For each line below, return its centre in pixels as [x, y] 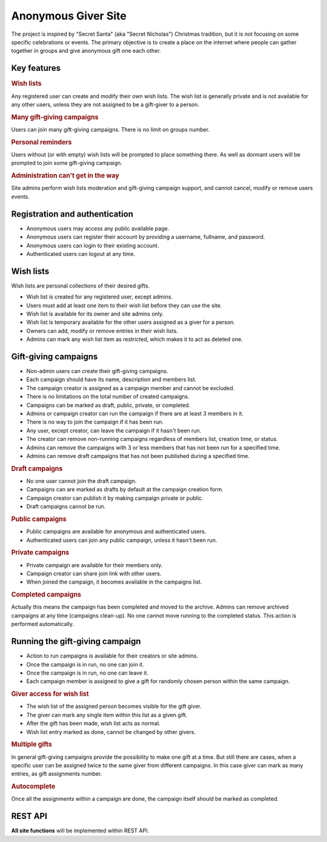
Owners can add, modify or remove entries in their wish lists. [102, 331]
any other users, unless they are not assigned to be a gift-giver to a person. [105, 104]
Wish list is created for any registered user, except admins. [99, 297]
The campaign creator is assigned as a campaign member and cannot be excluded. [130, 388]
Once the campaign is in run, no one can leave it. [87, 673]
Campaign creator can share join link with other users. [94, 574]
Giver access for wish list [50, 694]
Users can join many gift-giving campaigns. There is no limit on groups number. [111, 129]
